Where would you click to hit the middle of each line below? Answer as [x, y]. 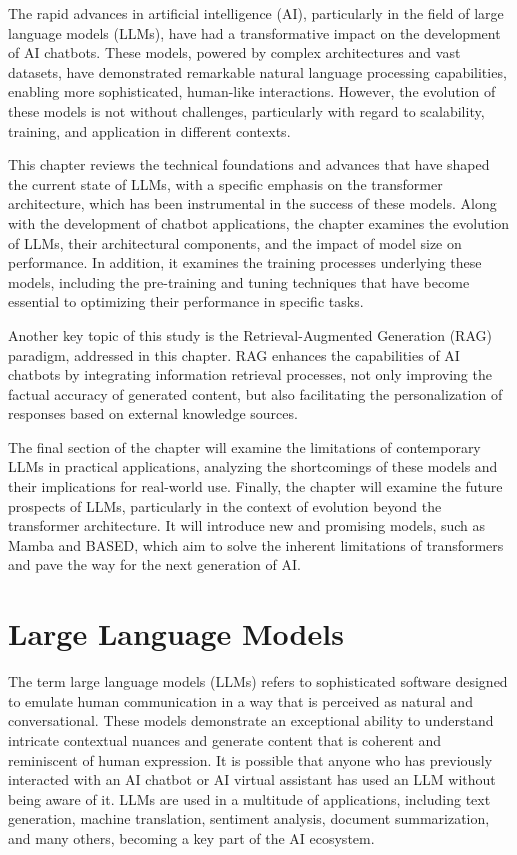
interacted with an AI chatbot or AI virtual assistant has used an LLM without [252, 779]
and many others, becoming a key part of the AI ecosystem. [191, 837]
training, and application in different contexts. [149, 130]
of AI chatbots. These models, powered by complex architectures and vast [234, 52]
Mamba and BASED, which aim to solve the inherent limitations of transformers [256, 544]
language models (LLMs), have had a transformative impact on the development [254, 32]
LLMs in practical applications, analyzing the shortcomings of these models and [253, 466]
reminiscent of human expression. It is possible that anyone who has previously [250, 759]
